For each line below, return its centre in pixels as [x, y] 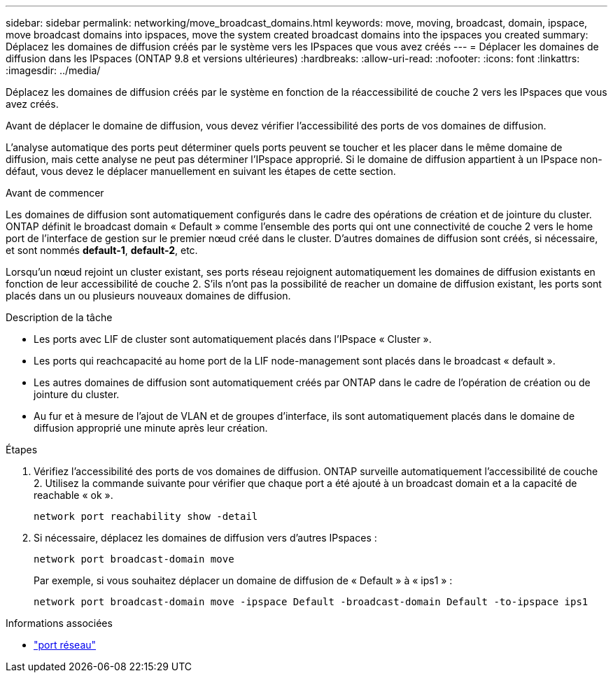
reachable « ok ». [73, 495]
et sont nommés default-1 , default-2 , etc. [102, 250]
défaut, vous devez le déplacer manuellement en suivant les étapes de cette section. [201, 171]
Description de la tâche [59, 317]
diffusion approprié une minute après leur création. [151, 428]
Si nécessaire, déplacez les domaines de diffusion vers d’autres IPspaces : [205, 538]
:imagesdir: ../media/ [53, 70]
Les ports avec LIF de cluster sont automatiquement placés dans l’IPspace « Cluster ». [233, 339]
